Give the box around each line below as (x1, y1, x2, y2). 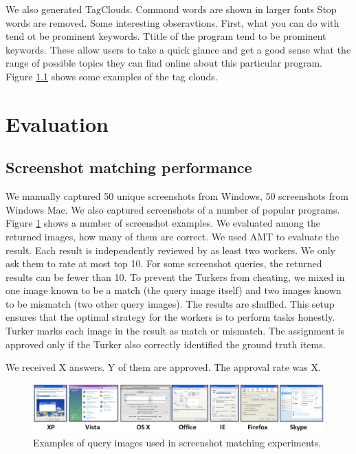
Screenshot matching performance (5, 157, 252, 178)
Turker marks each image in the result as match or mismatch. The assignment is (5, 324, 344, 338)
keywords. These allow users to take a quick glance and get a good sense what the (5, 42, 351, 56)
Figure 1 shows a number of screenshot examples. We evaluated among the (5, 216, 320, 230)
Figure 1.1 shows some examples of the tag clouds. (5, 69, 218, 83)
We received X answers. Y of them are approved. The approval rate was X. (5, 360, 321, 374)
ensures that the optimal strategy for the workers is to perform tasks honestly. (5, 310, 335, 324)
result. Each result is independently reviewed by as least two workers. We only (5, 242, 335, 257)
